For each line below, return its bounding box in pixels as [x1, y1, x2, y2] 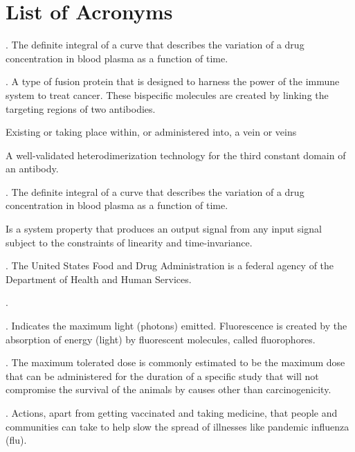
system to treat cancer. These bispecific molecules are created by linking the [6, 87, 329, 102]
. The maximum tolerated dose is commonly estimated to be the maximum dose [6, 355, 345, 370]
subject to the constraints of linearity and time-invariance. [6, 235, 253, 249]
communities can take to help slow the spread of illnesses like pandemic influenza [6, 419, 349, 433]
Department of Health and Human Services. [6, 271, 192, 286]
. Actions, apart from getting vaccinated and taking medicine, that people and [6, 406, 338, 419]
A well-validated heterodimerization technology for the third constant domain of [6, 147, 346, 162]
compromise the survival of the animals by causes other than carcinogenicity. [6, 382, 331, 397]
